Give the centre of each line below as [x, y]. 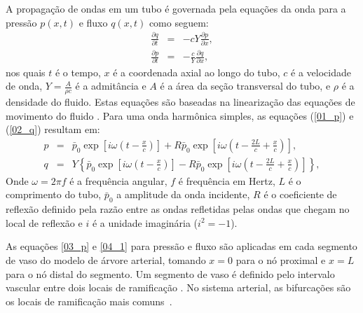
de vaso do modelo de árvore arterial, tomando [106, 259]
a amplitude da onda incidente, [183, 194]
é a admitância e [111, 86]
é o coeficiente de [300, 194]
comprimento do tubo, [54, 194]
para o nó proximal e [281, 259]
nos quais [26, 72]
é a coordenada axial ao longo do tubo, [197, 72]
